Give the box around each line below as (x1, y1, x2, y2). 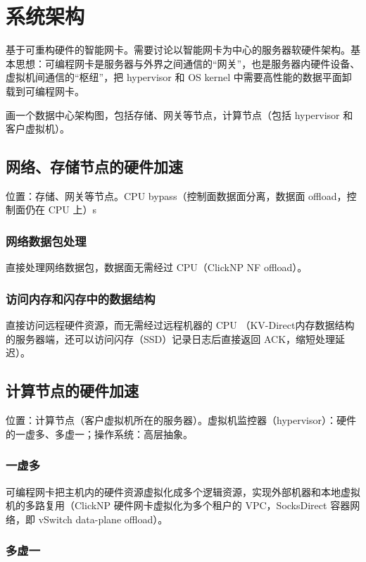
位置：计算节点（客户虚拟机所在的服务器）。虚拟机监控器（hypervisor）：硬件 (6, 413, 356, 427)
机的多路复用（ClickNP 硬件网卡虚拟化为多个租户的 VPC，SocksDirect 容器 (6, 498, 351, 513)
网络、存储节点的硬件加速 (6, 156, 183, 177)
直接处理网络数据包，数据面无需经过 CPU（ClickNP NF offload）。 (6, 260, 308, 275)
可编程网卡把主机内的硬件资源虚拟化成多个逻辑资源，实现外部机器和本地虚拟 (6, 484, 360, 499)
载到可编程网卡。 (6, 83, 84, 98)
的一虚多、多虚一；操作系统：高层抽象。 (6, 426, 193, 441)
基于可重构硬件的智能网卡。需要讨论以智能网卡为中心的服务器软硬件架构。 (6, 42, 351, 57)
